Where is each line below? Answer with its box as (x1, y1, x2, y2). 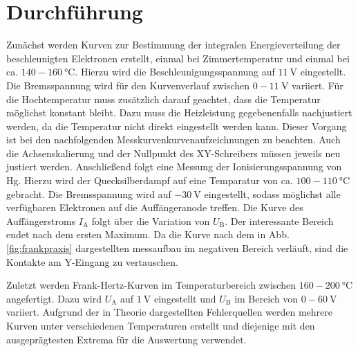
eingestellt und (153, 291, 216, 305)
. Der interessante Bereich (225, 213, 334, 228)
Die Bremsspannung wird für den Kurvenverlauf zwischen (6, 78, 250, 92)
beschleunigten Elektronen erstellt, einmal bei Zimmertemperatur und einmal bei (6, 51, 350, 65)
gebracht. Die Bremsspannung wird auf (6, 186, 171, 201)
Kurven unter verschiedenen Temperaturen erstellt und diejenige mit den (6, 318, 315, 332)
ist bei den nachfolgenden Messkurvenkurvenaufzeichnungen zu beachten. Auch (6, 132, 341, 147)
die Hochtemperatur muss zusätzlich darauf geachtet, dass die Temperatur (6, 91, 321, 106)
